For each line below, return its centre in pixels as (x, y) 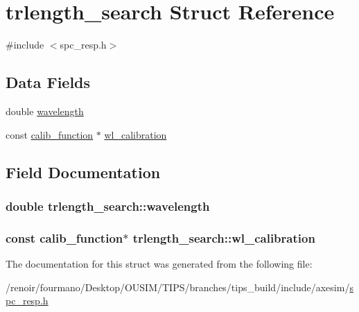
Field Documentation (83, 172)
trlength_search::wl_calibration (224, 237)
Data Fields (48, 82)
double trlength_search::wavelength (108, 206)
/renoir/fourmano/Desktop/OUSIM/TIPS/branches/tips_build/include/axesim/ (178, 287)
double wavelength (45, 111)
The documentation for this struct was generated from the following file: (159, 263)
